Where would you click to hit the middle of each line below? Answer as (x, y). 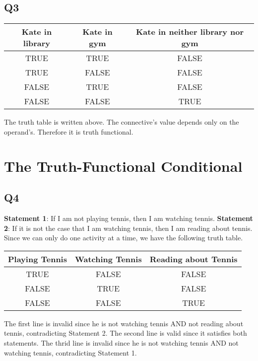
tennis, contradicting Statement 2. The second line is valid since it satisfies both (126, 333)
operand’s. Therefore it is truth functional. (69, 131)
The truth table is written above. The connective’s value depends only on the (122, 122)
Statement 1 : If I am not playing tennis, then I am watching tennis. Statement (129, 218)
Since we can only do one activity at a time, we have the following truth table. (124, 238)
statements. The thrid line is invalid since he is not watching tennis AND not (121, 342)
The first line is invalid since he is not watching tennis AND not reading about (124, 323)
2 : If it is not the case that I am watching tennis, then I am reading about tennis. (128, 228)
